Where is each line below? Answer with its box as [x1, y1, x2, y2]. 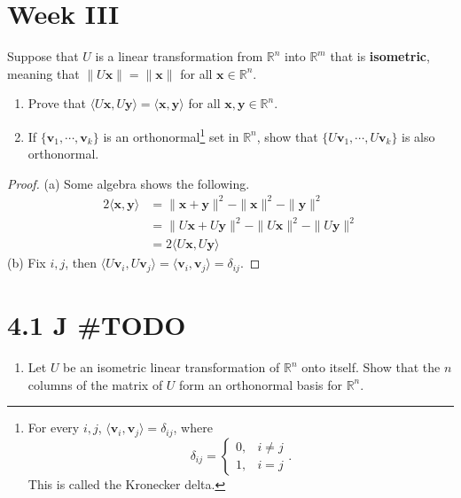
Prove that [27, 94, 86, 113]
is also [402, 127, 435, 145]
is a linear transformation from [95, 47, 263, 66]
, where [173, 418, 213, 437]
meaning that [7, 64, 80, 82]
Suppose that [7, 47, 79, 66]
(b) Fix [7, 253, 46, 272]
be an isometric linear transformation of [63, 358, 280, 377]
